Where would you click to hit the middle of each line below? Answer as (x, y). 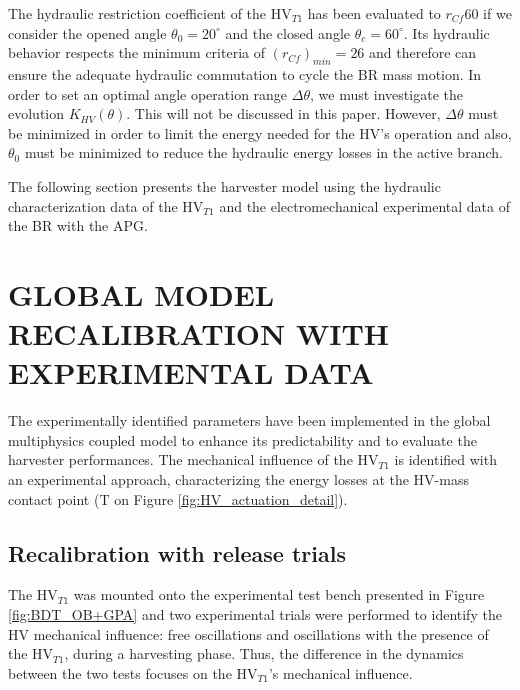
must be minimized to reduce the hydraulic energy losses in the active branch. (263, 152)
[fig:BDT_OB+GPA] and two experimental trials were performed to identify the (255, 614)
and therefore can (423, 52)
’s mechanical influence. (340, 672)
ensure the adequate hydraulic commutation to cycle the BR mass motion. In (245, 73)
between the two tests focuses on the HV (133, 672)
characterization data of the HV (106, 205)
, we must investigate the (386, 93)
